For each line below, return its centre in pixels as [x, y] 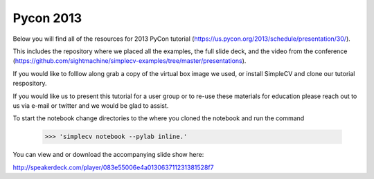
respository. [30, 84]
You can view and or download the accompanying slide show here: [108, 155]
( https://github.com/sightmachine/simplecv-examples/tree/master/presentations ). [130, 61]
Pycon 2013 [47, 18]
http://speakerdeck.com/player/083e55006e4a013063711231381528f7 [113, 167]
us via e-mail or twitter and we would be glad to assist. [91, 105]
